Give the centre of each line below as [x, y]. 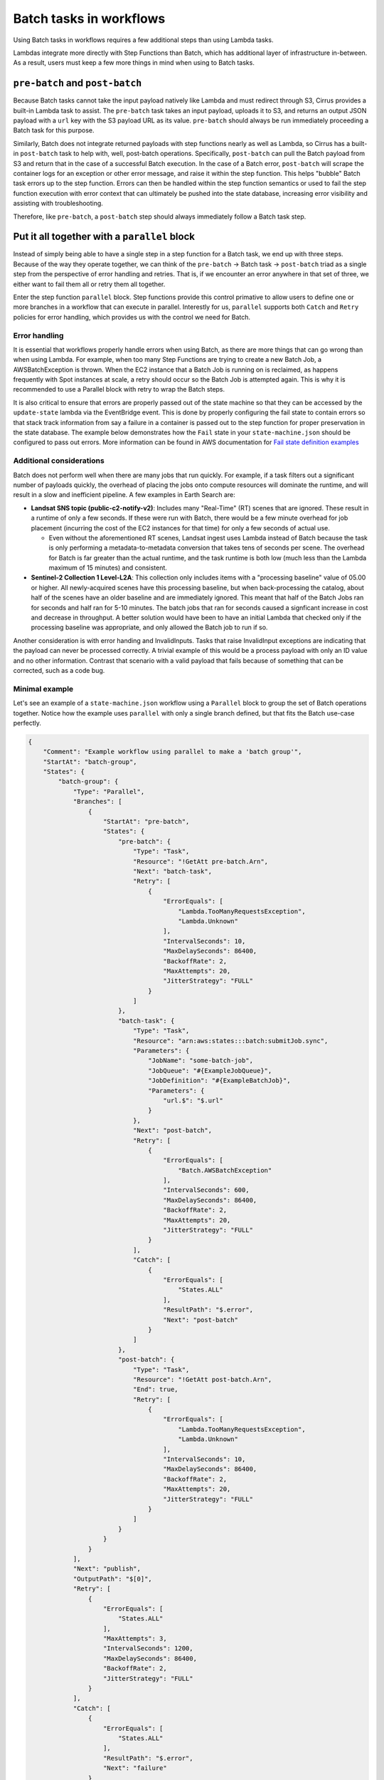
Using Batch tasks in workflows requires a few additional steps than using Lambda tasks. [143, 40]
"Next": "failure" [135, 1768]
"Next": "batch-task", [172, 871]
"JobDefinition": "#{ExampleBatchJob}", [219, 1081]
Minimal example [43, 689]
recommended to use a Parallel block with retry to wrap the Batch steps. [119, 389]
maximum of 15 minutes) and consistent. [108, 568]
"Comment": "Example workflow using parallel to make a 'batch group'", [172, 752]
